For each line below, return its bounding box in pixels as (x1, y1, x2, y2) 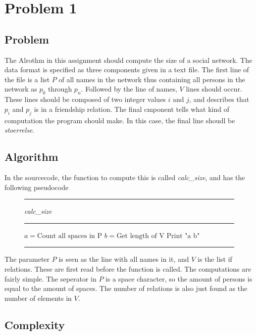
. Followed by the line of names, (81, 84, 177, 94)
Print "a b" (166, 232, 200, 239)
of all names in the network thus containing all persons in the (58, 74, 245, 84)
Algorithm (4, 149, 58, 164)
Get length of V (116, 232, 164, 239)
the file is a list (4, 74, 50, 84)
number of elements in (4, 292, 72, 303)
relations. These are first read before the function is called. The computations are (4, 263, 251, 274)
